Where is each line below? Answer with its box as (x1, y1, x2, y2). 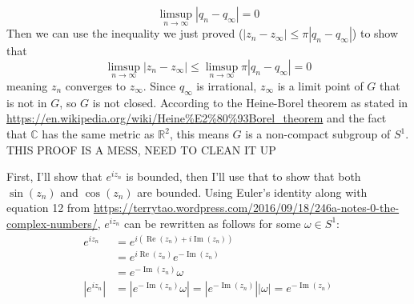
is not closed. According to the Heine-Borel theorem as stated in (92, 94, 408, 110)
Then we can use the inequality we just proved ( (6, 25, 243, 42)
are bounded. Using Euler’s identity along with (137, 183, 368, 200)
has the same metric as (42, 126, 155, 142)
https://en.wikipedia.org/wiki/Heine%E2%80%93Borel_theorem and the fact (6, 110, 387, 126)
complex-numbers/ (6, 214, 98, 231)
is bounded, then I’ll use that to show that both (126, 168, 361, 185)
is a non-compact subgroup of (245, 126, 391, 142)
